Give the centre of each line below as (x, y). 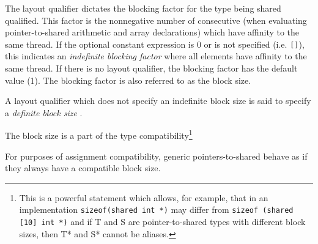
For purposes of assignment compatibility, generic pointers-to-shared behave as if (156, 156)
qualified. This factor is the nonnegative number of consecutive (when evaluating (156, 20)
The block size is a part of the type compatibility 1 (99, 135)
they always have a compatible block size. (83, 168)
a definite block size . (44, 112)
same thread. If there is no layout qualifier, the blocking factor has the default (151, 68)
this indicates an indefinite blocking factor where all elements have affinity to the (156, 56)
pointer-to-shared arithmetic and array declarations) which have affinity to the (152, 32)
